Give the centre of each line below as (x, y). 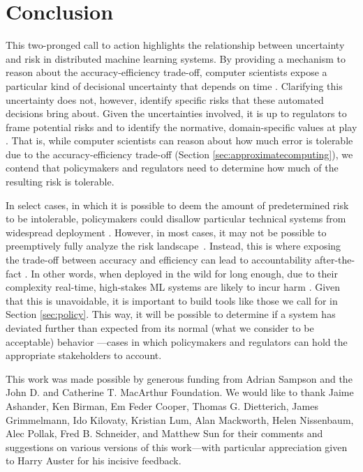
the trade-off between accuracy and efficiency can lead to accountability (159, 260)
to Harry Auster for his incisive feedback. (94, 460)
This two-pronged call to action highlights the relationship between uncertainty (175, 45)
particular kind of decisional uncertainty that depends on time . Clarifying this (174, 85)
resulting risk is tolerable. (60, 182)
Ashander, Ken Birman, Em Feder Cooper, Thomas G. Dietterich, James (162, 405)
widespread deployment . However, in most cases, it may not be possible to (166, 232)
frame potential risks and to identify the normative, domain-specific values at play (181, 127)
